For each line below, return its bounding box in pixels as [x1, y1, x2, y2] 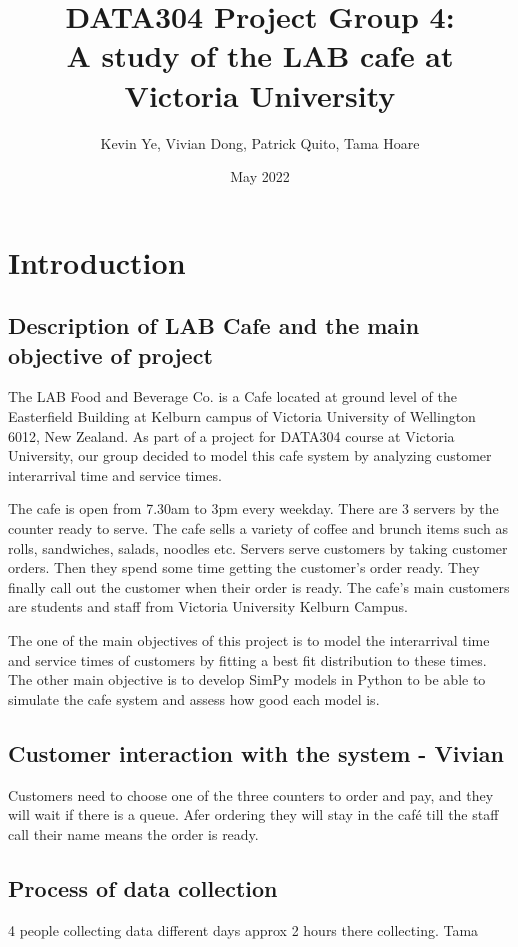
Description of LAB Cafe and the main [8, 310, 420, 341]
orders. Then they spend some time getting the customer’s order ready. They [8, 557, 480, 578]
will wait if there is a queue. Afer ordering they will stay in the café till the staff [8, 804, 499, 825]
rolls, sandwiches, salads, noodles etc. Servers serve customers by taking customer [8, 537, 508, 558]
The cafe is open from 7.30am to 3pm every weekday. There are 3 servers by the [8, 498, 499, 519]
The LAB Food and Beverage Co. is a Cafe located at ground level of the [8, 386, 457, 407]
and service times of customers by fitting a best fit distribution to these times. [8, 649, 487, 670]
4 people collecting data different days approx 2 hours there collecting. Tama [8, 919, 479, 940]
